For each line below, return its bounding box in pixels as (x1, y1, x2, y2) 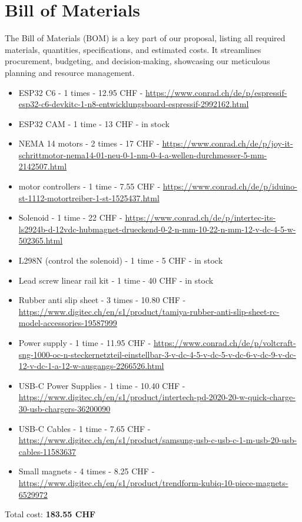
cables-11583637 (18, 445, 77, 457)
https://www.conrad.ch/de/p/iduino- (162, 180, 297, 192)
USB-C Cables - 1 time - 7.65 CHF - (18, 422, 151, 434)
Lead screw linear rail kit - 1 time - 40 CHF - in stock (18, 274, 214, 286)
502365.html (18, 234, 63, 247)
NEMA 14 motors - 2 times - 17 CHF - (18, 137, 160, 149)
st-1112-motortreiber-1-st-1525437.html (18, 191, 160, 204)
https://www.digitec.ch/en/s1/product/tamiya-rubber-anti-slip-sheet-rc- (18, 305, 280, 317)
